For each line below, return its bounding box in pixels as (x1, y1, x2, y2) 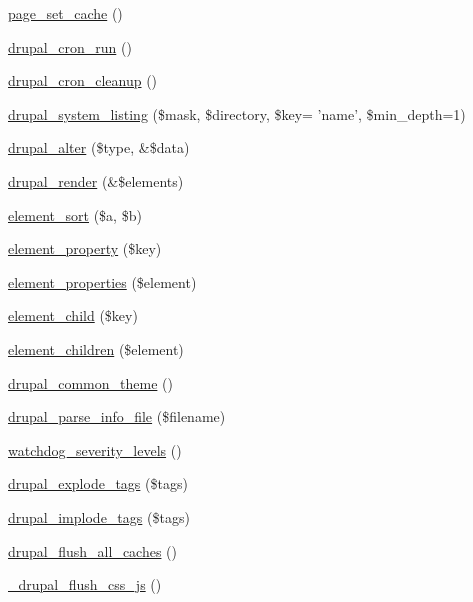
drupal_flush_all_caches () (8, 540, 178, 561)
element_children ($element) (8, 338, 184, 359)
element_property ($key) (8, 238, 162, 259)
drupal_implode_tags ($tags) (8, 506, 190, 527)
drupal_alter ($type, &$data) (8, 137, 190, 158)
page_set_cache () (8, 3, 123, 23)
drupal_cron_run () (8, 36, 132, 57)
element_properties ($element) (8, 271, 197, 292)
